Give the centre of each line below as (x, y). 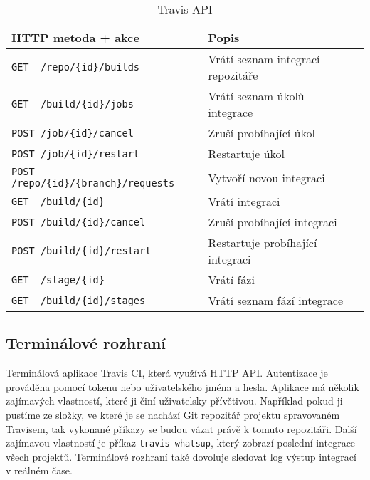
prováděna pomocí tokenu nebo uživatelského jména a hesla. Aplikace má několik (183, 386)
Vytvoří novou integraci (266, 177)
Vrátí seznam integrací (264, 59)
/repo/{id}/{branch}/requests (93, 183)
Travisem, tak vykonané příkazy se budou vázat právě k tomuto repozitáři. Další (181, 428)
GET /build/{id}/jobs (73, 104)
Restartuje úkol (246, 153)
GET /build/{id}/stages (79, 300)
